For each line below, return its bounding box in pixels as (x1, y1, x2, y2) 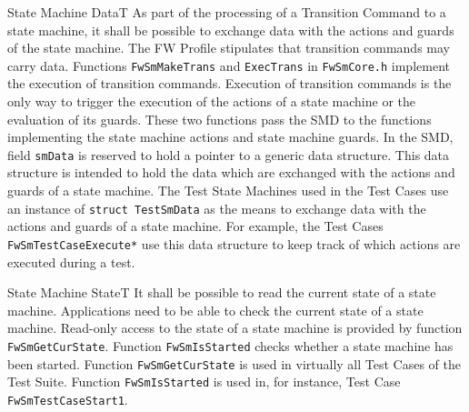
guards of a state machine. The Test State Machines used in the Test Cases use (7, 181, 449, 200)
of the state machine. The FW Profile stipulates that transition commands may (7, 38, 450, 57)
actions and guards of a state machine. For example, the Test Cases (7, 216, 384, 236)
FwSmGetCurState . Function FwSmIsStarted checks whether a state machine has (7, 336, 454, 355)
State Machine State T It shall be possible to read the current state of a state (7, 283, 436, 302)
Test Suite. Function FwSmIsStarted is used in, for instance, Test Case (7, 372, 401, 391)
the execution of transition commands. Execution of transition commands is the (7, 74, 452, 93)
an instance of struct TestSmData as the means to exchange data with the (7, 198, 426, 217)
